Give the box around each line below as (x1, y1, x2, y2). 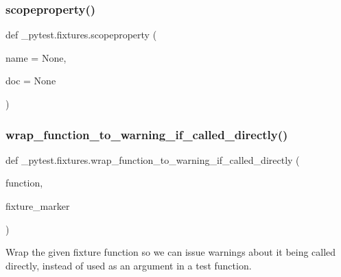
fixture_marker (5, 199, 70, 213)
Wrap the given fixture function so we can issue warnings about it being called (5, 245, 336, 259)
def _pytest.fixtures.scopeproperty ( (5, 27, 157, 42)
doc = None (5, 73, 56, 88)
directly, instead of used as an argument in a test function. (5, 258, 252, 272)
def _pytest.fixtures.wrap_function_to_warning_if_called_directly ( (5, 152, 300, 167)
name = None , (5, 50, 67, 64)
